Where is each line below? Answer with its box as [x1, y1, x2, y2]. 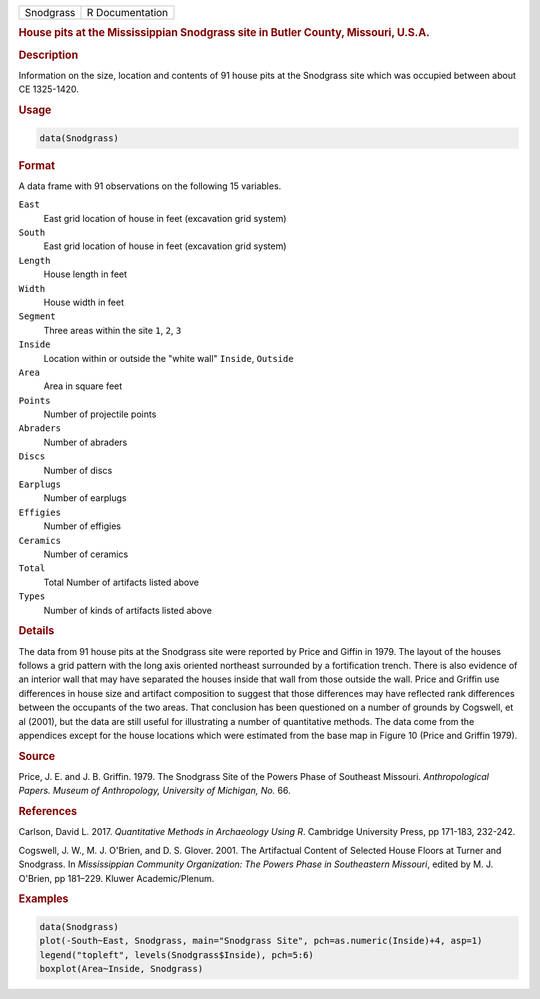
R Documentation [86, 6, 169, 19]
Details [18, 624, 55, 638]
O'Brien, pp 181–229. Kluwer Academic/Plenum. [18, 872, 215, 884]
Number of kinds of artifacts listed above [43, 604, 212, 616]
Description [18, 48, 79, 62]
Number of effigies [43, 520, 122, 532]
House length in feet [43, 268, 128, 280]
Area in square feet [43, 380, 123, 392]
